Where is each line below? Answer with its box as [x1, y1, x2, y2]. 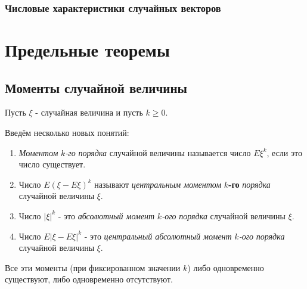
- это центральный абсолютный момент [84, 229, 232, 242]
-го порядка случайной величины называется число [65, 146, 251, 159]
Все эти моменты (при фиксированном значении [5, 261, 181, 274]
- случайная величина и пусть [35, 106, 143, 119]
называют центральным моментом [94, 178, 222, 190]
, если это [266, 146, 302, 159]
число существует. [18, 158, 86, 170]
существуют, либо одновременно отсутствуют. [5, 273, 173, 285]
